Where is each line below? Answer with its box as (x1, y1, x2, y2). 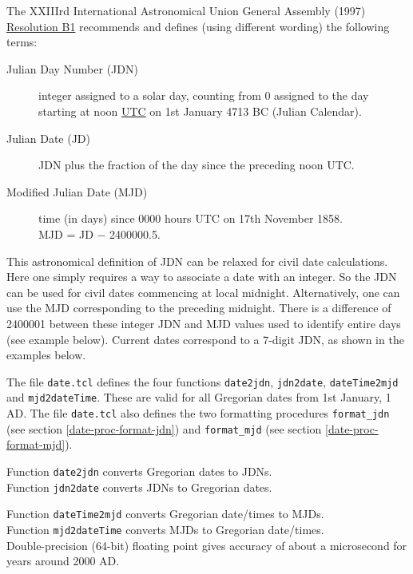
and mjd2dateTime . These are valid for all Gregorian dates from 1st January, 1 (6, 389, 391, 406)
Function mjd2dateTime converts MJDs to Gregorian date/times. (6, 521, 324, 537)
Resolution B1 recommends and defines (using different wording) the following (6, 18, 390, 34)
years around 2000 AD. (6, 552, 120, 569)
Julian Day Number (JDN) (6, 60, 138, 77)
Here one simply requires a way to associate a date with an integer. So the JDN (6, 268, 397, 285)
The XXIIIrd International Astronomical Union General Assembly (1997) (6, 2, 366, 18)
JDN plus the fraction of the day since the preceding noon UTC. (38, 156, 355, 173)
